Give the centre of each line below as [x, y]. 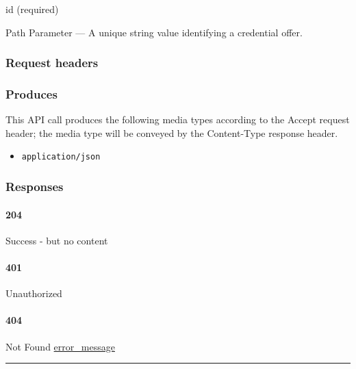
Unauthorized [34, 293]
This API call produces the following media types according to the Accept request [178, 119]
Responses [35, 187]
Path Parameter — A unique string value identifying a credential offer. [154, 32]
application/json [61, 157]
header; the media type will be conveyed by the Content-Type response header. [172, 132]
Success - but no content [57, 240]
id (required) [32, 9]
